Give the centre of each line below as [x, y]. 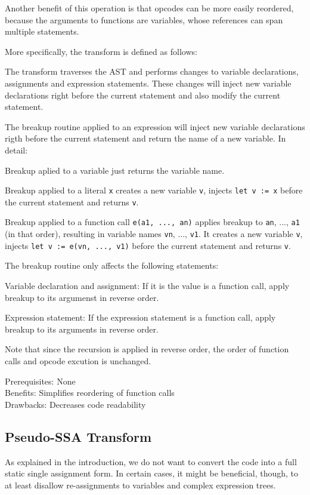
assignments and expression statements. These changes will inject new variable [148, 83]
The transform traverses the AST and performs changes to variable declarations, [152, 71]
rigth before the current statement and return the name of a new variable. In [145, 138]
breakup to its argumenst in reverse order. [82, 297]
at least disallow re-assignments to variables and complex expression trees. [140, 485]
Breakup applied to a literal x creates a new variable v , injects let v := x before [154, 190]
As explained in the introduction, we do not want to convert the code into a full [151, 461]
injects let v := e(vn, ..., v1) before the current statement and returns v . [148, 245]
